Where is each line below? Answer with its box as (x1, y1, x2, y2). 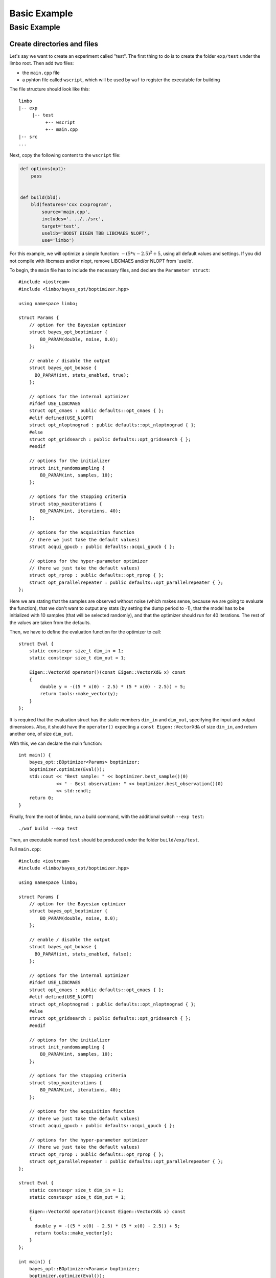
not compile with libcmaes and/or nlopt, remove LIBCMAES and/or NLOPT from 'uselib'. (9, 258, 194, 264)
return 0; (29, 795, 54, 801)
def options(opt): (20, 166, 66, 172)
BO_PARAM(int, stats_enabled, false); (34, 951, 132, 957)
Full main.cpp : (9, 846, 41, 852)
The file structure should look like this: (9, 86, 90, 92)
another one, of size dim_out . (9, 731, 74, 737)
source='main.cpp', (41, 209, 90, 215)
